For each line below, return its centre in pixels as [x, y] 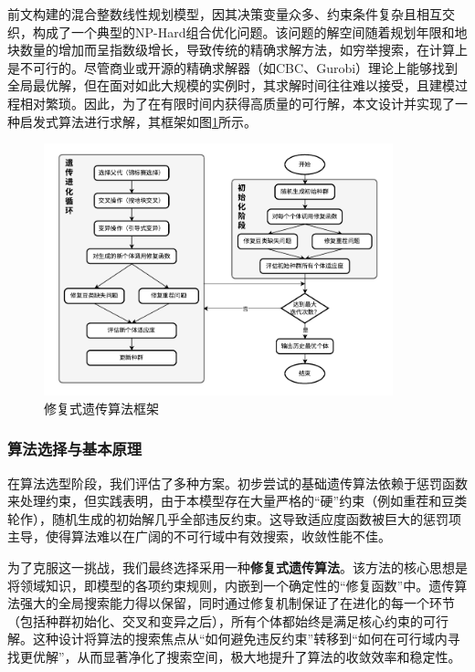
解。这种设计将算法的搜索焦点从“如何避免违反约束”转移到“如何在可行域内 [227, 639]
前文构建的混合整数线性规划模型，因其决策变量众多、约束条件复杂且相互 [225, 14]
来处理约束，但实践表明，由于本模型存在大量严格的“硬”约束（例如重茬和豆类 [237, 501]
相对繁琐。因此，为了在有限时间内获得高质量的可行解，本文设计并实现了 [237, 103]
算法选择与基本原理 [75, 449]
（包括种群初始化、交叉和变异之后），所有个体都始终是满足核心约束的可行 [228, 620]
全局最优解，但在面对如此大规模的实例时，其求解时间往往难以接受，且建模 [231, 85]
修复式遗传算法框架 [101, 408]
